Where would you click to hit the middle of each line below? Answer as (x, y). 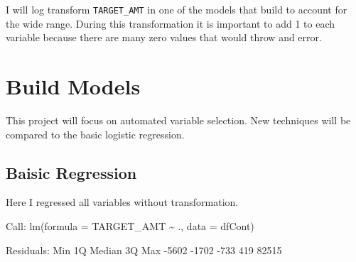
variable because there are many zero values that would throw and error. (164, 37)
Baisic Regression (71, 172)
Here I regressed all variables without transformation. (122, 202)
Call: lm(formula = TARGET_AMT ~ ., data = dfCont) (130, 225)
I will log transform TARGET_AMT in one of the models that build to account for (177, 9)
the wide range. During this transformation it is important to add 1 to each (171, 23)
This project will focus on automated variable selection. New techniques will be (178, 120)
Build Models (73, 86)
